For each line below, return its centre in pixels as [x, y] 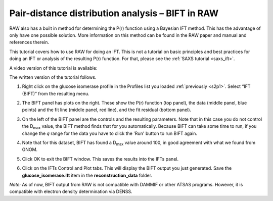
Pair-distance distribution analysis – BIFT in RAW [114, 13]
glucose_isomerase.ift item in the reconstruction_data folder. [87, 175]
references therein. [29, 42]
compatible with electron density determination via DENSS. [71, 191]
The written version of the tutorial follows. [53, 77]
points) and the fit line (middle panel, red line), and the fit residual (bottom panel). [107, 110]
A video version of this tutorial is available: [53, 68]
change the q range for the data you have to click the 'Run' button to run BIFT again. [109, 133]
